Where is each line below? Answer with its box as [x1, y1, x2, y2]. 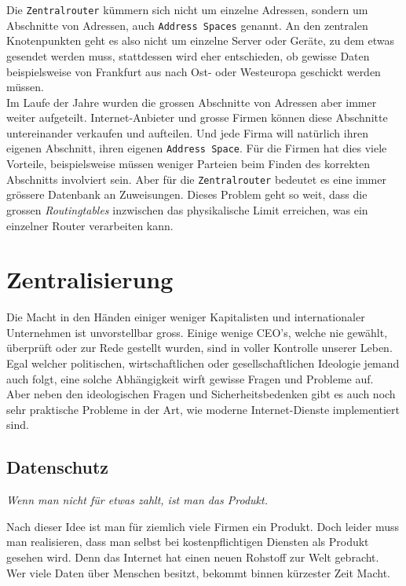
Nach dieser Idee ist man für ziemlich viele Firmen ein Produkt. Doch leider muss [6, 518, 399, 534]
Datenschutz [6, 455, 109, 479]
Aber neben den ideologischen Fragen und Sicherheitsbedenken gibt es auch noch [6, 386, 396, 402]
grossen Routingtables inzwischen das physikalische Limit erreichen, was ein [6, 201, 368, 218]
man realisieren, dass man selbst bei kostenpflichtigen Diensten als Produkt [6, 533, 369, 550]
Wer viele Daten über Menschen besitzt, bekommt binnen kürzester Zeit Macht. [6, 564, 391, 581]
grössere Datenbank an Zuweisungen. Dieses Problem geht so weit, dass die [6, 186, 368, 203]
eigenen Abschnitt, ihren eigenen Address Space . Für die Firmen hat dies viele [6, 140, 387, 156]
